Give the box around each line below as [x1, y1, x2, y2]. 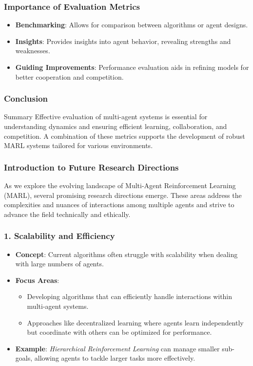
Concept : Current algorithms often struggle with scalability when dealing [15, 249, 238, 259]
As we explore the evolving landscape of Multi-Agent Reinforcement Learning [4, 180, 236, 190]
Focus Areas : [15, 275, 59, 285]
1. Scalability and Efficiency [4, 230, 115, 242]
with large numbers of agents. [15, 258, 104, 269]
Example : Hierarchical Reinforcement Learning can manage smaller [15, 343, 220, 353]
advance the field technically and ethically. [4, 209, 131, 219]
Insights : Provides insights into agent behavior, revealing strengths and [15, 36, 231, 46]
